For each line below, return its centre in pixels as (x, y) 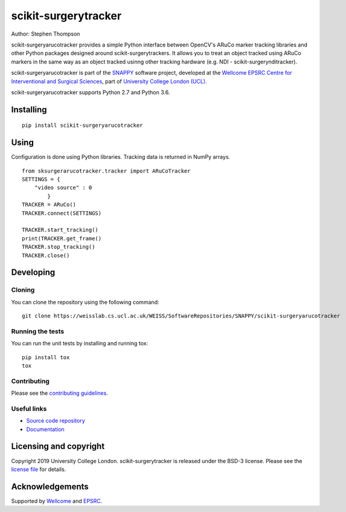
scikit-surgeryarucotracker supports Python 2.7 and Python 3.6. (91, 92)
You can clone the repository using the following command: (85, 302)
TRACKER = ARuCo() (49, 205)
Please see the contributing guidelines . (59, 393)
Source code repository (56, 421)
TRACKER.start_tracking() (60, 230)
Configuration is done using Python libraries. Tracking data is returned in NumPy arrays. (121, 157)
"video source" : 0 (63, 188)
